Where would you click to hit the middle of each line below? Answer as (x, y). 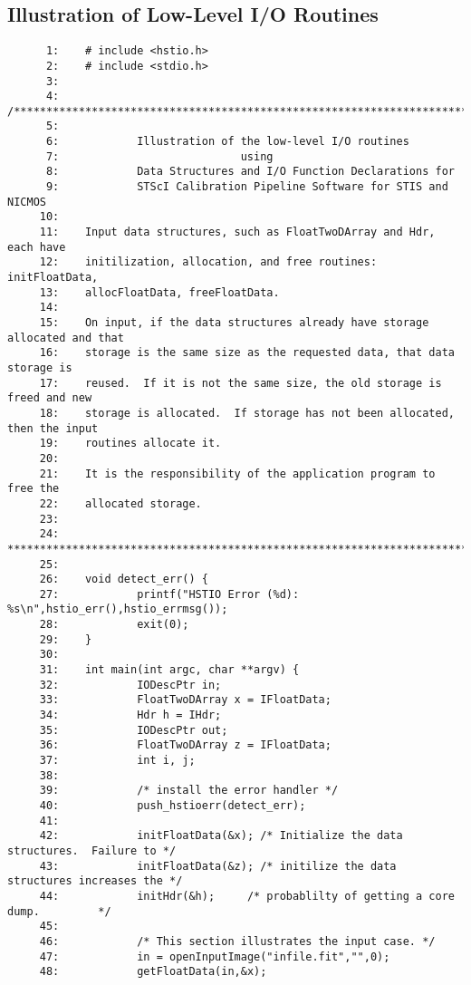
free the (34, 489)
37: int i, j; (117, 761)
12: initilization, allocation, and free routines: (208, 262)
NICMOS (27, 202)
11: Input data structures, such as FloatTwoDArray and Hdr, (237, 232)
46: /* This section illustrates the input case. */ (237, 941)
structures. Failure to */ (92, 850)
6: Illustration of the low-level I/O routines (227, 142)
